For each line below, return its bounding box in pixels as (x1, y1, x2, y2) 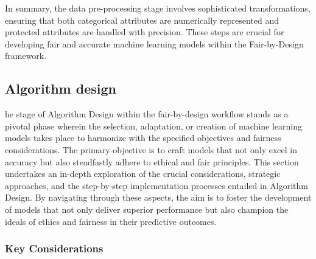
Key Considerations (5, 241, 104, 256)
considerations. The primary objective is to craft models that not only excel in (5, 143, 297, 156)
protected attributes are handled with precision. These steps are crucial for (5, 26, 284, 38)
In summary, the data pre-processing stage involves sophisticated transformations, (5, 2, 311, 14)
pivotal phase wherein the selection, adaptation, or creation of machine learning (5, 119, 302, 132)
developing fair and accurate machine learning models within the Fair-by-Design (5, 37, 304, 50)
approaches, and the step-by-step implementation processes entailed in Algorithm (5, 179, 308, 192)
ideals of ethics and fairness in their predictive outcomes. (5, 215, 217, 227)
